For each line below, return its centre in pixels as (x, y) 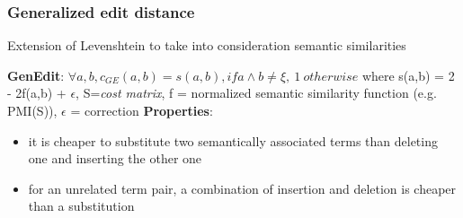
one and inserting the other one (115, 158)
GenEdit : (36, 75)
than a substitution (81, 206)
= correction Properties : (142, 110)
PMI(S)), (32, 110)
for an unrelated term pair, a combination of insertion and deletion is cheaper (242, 188)
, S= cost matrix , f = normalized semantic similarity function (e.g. (256, 93)
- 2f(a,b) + (37, 93)
